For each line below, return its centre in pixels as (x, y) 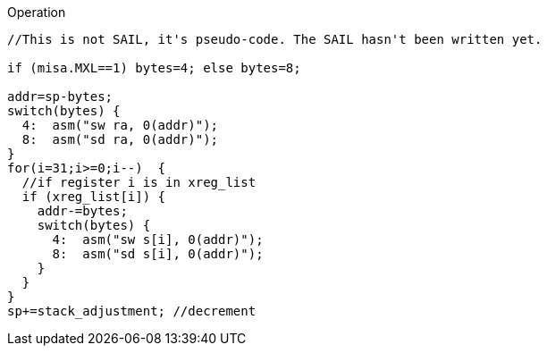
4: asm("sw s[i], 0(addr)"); (158, 240)
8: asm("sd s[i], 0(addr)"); (158, 254)
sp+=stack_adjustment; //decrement (132, 311)
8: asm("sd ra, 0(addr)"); (120, 139)
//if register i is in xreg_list (139, 182)
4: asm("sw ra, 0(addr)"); (120, 125)
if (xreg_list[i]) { (94, 197)
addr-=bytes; (82, 211)
